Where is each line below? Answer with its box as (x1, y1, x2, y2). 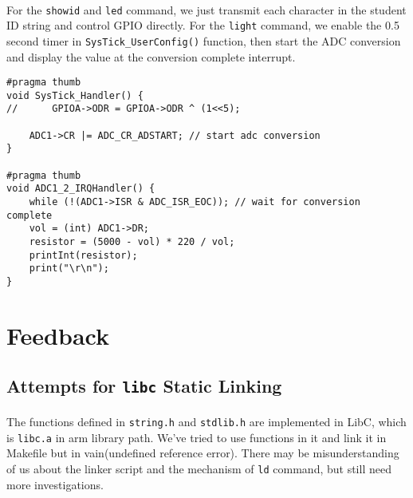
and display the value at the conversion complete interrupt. (6, 48, 296, 65)
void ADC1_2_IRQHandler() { (6, 183, 155, 195)
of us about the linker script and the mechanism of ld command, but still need (6, 460, 391, 476)
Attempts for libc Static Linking (6, 373, 282, 398)
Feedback (6, 318, 109, 351)
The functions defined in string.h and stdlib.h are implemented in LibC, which (6, 413, 407, 429)
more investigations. (6, 476, 104, 492)
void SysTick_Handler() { (6, 89, 144, 101)
